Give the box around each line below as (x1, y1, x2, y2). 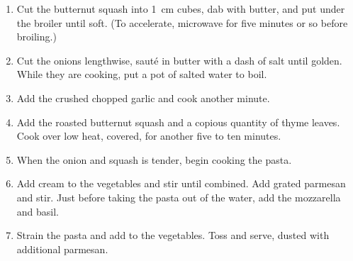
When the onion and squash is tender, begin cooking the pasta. (16, 152, 292, 167)
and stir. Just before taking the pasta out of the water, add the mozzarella (16, 189, 341, 204)
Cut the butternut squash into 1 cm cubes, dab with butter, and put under (16, 1, 345, 16)
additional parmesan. (16, 241, 108, 256)
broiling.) (16, 29, 57, 44)
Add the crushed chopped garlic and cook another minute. (16, 90, 270, 105)
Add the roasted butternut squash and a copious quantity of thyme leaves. (16, 114, 340, 129)
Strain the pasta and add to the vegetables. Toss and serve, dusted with (16, 228, 330, 243)
